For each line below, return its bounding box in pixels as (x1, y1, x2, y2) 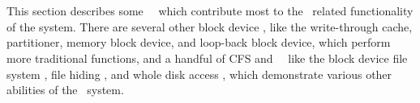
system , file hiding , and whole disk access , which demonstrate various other (6, 65, 392, 82)
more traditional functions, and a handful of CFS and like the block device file (6, 49, 408, 66)
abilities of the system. (6, 81, 124, 98)
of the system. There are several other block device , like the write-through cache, (6, 18, 413, 35)
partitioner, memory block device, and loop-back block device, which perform (6, 34, 391, 51)
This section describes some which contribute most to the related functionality (6, 2, 414, 19)
